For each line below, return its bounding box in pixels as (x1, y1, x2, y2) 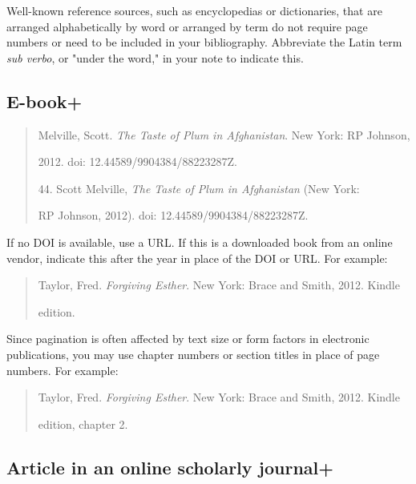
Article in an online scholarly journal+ (6, 454, 334, 479)
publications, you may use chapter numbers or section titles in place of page (6, 345, 380, 362)
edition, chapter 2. (38, 415, 128, 432)
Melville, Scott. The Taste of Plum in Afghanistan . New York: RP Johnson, (38, 126, 410, 143)
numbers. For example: (6, 361, 119, 378)
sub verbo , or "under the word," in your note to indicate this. (6, 49, 304, 66)
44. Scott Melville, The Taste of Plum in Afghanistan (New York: (38, 179, 360, 196)
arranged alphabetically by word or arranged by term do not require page (6, 18, 368, 34)
